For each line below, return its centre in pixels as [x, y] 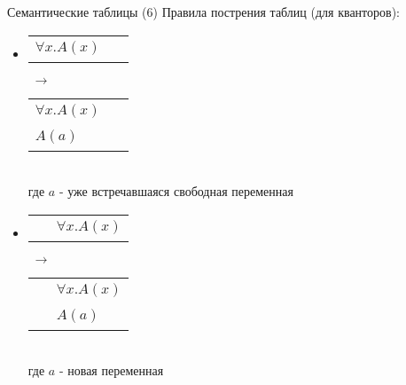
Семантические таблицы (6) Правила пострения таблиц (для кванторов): [203, 12]
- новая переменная [111, 370]
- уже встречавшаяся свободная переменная [176, 191]
